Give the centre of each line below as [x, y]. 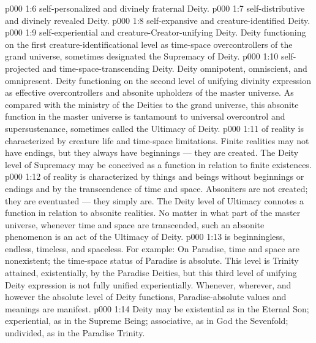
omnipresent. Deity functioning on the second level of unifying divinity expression [158, 80]
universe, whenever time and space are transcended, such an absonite [135, 224]
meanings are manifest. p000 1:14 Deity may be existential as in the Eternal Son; [157, 308]
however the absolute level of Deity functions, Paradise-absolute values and [146, 297]
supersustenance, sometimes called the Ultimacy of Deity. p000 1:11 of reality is [154, 128]
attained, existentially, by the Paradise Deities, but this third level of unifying [151, 273]
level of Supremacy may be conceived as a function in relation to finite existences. [158, 164]
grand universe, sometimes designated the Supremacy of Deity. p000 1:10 [142, 56]
